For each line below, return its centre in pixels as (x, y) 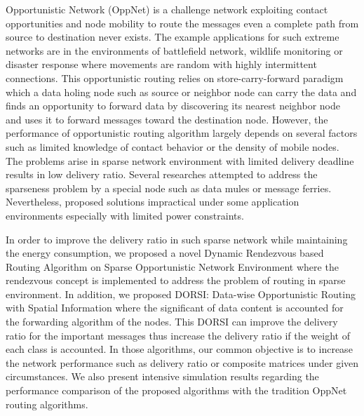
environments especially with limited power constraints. (125, 215)
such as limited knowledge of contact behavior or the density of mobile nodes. (173, 146)
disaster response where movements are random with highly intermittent (161, 64)
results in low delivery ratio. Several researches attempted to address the (162, 174)
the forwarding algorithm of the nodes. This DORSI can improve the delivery (172, 322)
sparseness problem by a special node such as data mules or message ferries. (169, 188)
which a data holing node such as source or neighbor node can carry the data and (181, 92)
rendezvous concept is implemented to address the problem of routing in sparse (176, 280)
